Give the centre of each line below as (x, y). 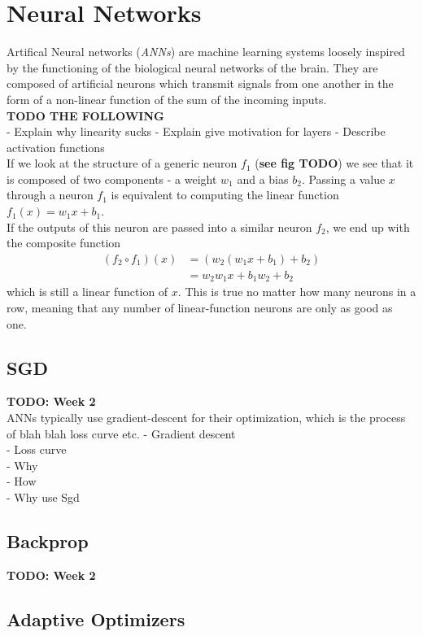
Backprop (48, 540)
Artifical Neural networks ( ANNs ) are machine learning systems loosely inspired (206, 52)
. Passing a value (343, 179)
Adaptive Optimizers (96, 619)
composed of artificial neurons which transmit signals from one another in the (200, 83)
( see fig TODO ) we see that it (334, 163)
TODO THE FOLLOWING (85, 115)
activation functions (56, 147)
